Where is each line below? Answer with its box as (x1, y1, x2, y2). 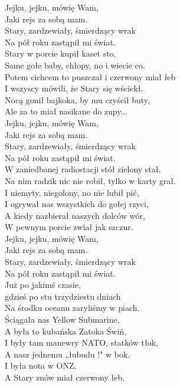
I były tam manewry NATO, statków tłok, (5, 336, 158, 349)
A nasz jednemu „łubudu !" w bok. (5, 347, 130, 360)
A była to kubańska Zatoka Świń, (5, 324, 127, 337)
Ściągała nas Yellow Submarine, (5, 313, 120, 326)
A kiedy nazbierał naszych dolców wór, (5, 209, 145, 221)
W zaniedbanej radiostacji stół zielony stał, (5, 163, 161, 175)
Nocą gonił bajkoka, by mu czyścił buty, (5, 93, 150, 106)
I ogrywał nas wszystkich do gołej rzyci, (5, 198, 149, 210)
